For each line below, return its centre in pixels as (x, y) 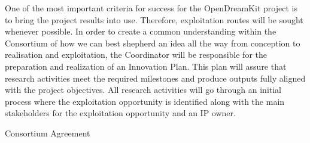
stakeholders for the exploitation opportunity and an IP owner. (120, 113)
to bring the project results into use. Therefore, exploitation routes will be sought (154, 19)
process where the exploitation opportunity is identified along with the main (145, 101)
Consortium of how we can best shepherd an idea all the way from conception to (153, 43)
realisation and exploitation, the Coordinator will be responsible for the (136, 55)
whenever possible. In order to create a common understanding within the (141, 31)
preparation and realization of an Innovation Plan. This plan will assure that (146, 66)
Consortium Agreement (48, 133)
